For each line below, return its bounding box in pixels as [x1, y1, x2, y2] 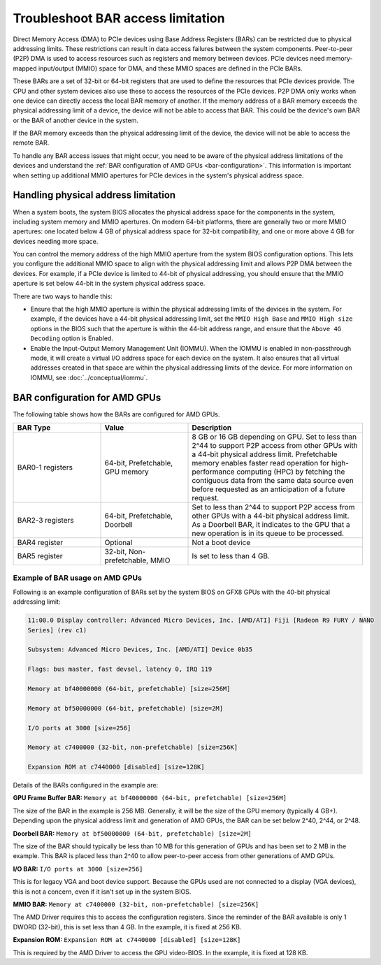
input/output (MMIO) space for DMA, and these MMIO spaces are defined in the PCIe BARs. [38, 64, 303, 73]
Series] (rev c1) [27, 626, 87, 634]
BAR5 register [17, 551, 63, 561]
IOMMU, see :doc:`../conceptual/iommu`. [30, 373, 148, 382]
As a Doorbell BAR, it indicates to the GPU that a [192, 520, 350, 530]
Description [192, 423, 232, 433]
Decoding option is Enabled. [30, 334, 113, 342]
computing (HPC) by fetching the [236, 467, 345, 477]
